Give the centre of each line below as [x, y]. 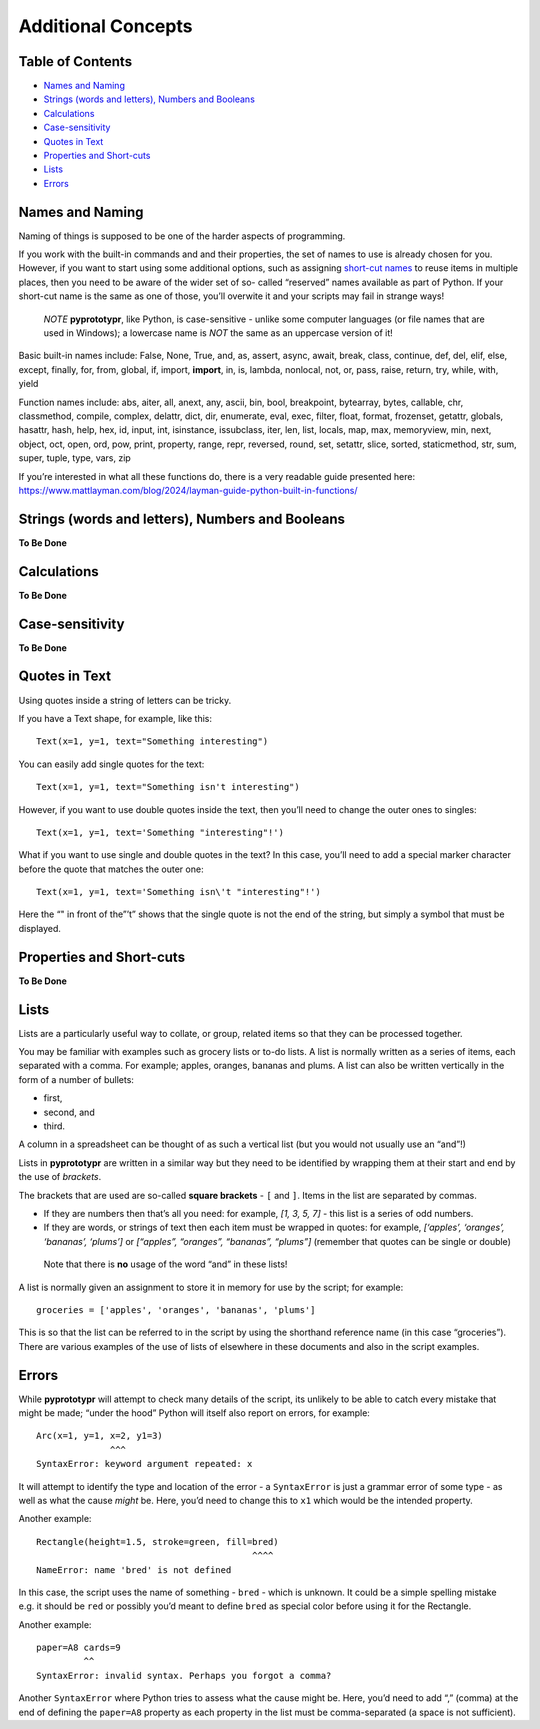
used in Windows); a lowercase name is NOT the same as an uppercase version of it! [218, 333]
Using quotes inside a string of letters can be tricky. [125, 700]
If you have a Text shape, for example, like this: [115, 718]
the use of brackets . [60, 1177]
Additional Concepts [105, 26]
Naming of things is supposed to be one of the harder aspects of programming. [182, 236]
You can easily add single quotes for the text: [111, 764]
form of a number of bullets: [76, 1079]
